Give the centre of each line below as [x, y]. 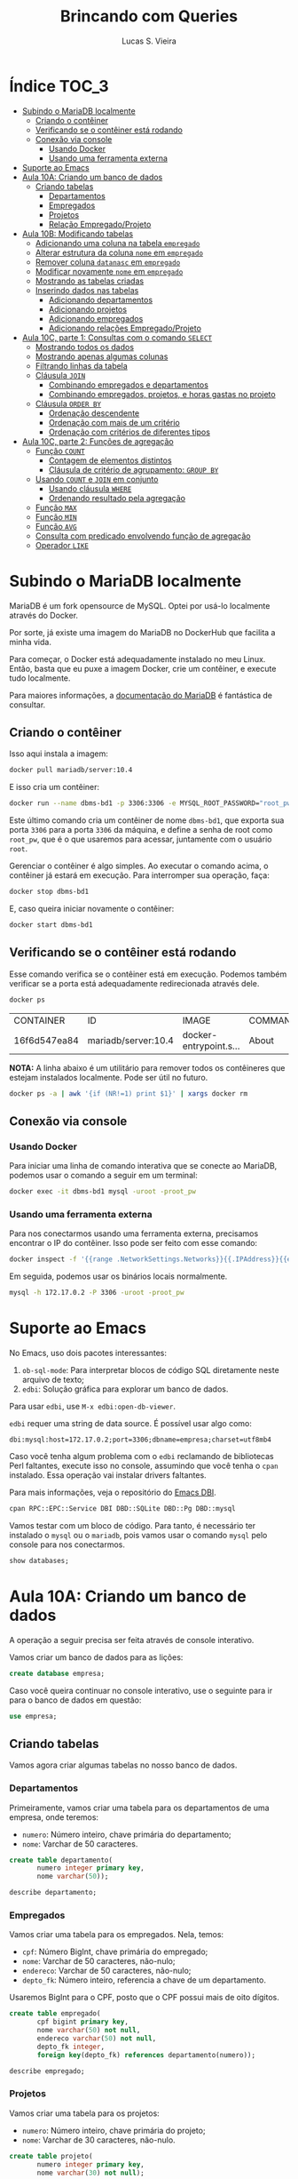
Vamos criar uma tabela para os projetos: [84, 2113]
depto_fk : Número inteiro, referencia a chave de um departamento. [144, 1980]
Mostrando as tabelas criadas [90, 281]
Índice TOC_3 [59, 86]
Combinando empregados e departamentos [128, 385]
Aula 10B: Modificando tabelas [78, 234]
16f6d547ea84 [47, 1040]
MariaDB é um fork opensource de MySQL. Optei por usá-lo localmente [140, 605]
